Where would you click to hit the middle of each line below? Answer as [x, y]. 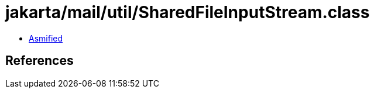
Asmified [46, 38]
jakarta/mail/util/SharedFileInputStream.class [188, 12]
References [40, 61]
